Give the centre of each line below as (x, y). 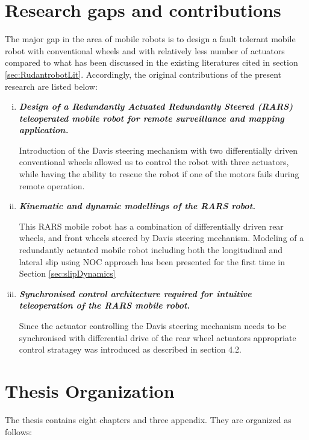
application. (44, 130)
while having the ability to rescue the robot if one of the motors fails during (159, 174)
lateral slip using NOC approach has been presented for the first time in (152, 261)
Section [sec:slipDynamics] (67, 273)
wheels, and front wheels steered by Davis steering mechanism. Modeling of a (161, 238)
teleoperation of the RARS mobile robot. (105, 305)
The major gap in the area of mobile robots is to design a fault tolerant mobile (150, 39)
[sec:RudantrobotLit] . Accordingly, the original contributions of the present (143, 74)
